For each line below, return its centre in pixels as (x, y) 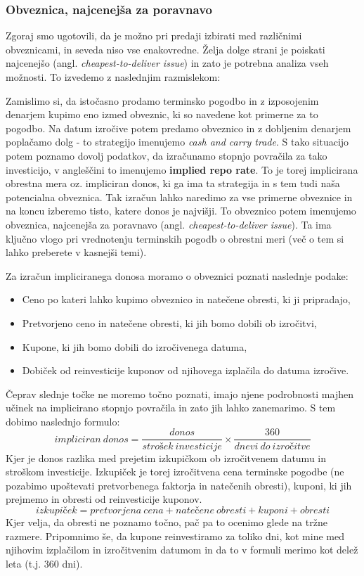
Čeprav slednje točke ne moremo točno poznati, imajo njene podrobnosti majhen (180, 393)
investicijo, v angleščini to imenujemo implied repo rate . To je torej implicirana (182, 169)
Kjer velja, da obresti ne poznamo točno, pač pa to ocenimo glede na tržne (167, 521)
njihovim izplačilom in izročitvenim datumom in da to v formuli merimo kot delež (182, 550)
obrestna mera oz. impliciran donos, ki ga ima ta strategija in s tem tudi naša (173, 183)
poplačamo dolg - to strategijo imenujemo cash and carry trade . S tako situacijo (177, 142)
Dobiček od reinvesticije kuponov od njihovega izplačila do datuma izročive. (186, 370)
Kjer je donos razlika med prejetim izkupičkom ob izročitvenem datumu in (166, 457)
